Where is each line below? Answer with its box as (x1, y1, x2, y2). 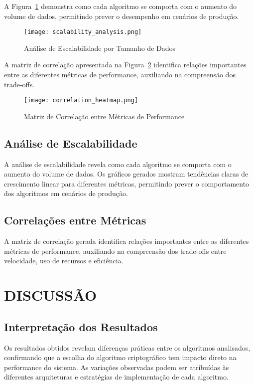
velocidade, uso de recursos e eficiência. (4, 255, 124, 266)
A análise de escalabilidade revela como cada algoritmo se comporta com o (4, 159, 232, 169)
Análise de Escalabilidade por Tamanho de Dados (24, 42, 176, 53)
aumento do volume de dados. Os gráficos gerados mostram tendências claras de (4, 169, 249, 179)
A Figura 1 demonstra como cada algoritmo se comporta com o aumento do (4, 1, 237, 11)
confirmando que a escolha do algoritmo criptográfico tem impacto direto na (4, 352, 237, 363)
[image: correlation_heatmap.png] (24, 97, 138, 104)
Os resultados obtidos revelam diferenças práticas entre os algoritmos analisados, (4, 342, 251, 353)
